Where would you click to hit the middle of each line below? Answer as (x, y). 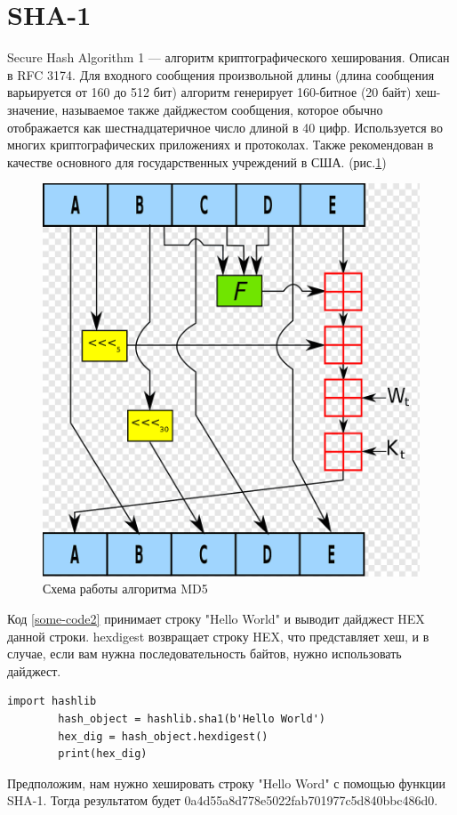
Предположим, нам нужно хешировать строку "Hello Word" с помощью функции (227, 783)
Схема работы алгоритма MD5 (125, 589)
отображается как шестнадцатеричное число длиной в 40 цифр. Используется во (225, 127)
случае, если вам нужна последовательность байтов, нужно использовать (204, 654)
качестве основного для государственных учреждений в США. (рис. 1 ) (197, 161)
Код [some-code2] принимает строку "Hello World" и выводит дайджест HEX (216, 618)
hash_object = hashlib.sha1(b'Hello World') (192, 718)
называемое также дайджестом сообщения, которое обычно (222, 109)
